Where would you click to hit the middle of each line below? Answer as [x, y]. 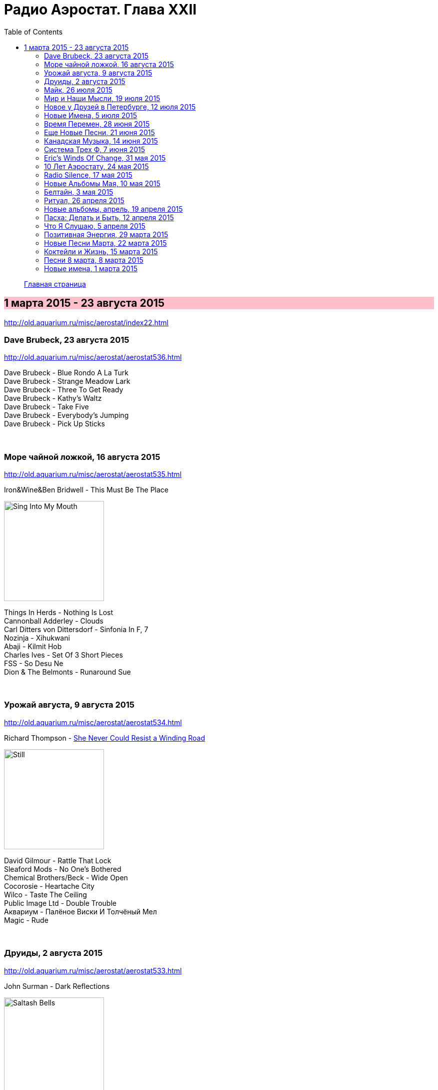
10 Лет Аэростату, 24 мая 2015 [96, 166]
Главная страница [55, 284]
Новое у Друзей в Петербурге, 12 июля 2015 [120, 107]
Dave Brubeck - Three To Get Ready [64, 390]
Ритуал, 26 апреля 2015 [84, 200]
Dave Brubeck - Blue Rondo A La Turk [66, 373]
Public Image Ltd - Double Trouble [60, 903]
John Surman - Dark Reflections [57, 986]
